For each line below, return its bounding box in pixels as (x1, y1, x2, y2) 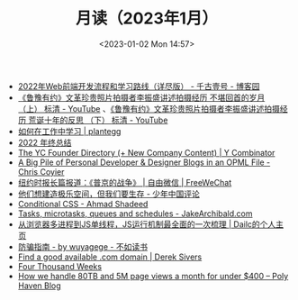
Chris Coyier (17, 166, 65, 177)
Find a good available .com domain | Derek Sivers (17, 251, 203, 262)
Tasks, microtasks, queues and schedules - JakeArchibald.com (17, 208, 253, 219)
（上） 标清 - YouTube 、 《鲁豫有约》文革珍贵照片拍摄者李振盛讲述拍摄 (17, 103, 281, 114)
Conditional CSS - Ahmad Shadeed (17, 198, 149, 209)
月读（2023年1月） (75, 8, 219, 29)
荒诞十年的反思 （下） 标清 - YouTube (28, 114, 168, 125)
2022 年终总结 (17, 137, 72, 148)
